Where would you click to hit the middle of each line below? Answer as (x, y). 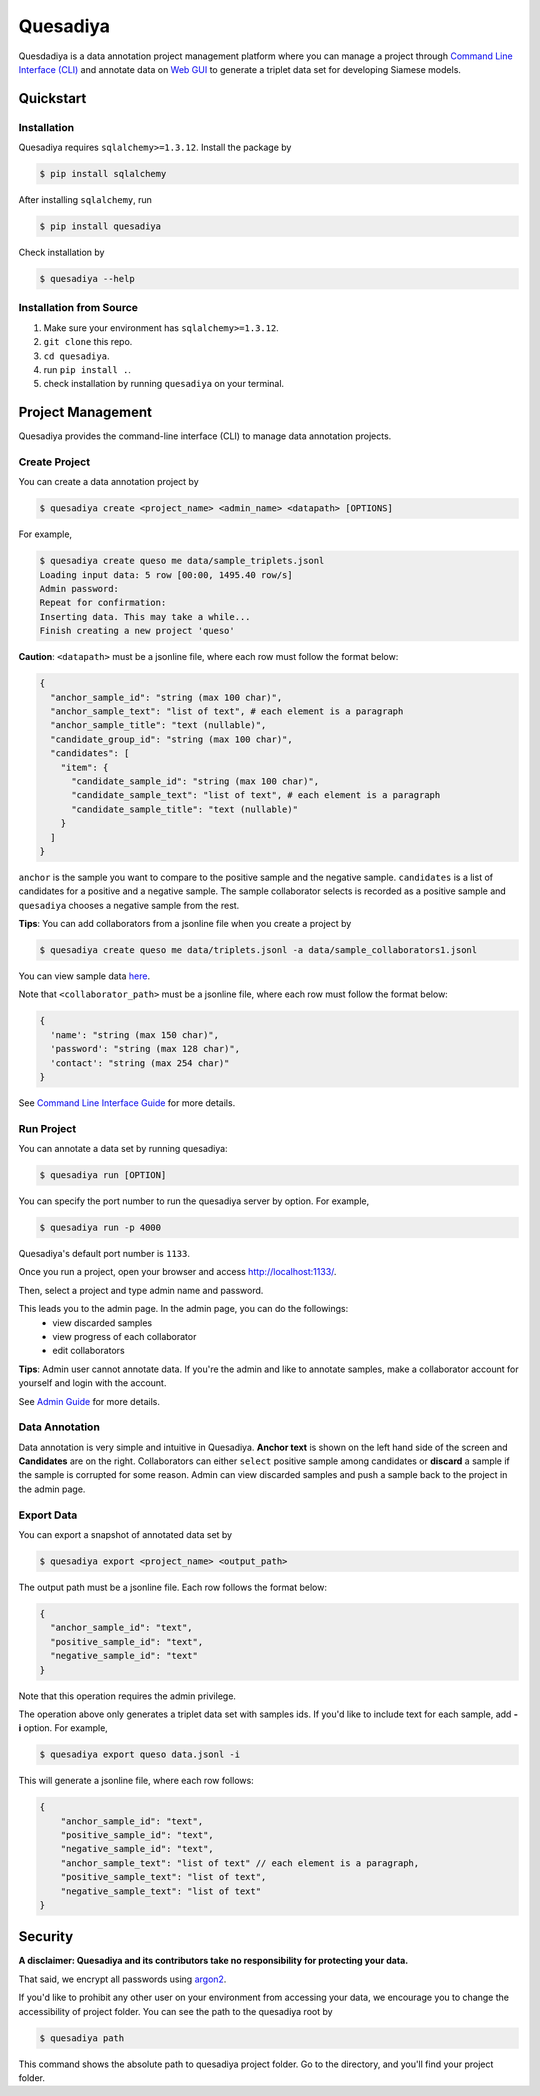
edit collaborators (88, 1351)
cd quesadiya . (76, 356)
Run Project (47, 1128)
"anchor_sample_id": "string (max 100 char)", (166, 697)
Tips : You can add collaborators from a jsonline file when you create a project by (185, 924)
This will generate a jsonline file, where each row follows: (136, 1781)
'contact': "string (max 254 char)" (140, 1063)
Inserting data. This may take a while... (145, 616)
